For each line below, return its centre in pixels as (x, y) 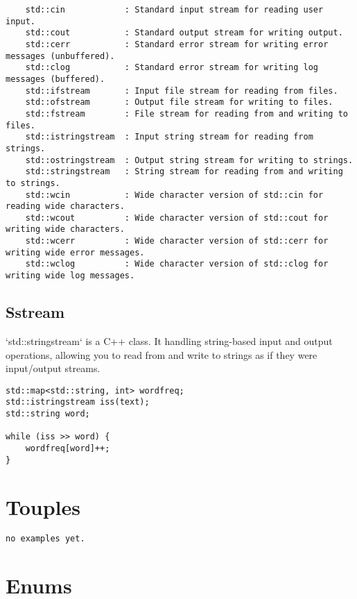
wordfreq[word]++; (68, 449)
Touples (43, 506)
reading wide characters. (65, 206)
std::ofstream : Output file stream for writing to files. (179, 102)
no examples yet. (45, 539)
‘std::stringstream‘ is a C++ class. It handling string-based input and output (169, 340)
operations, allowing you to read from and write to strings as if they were (162, 354)
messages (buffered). (55, 79)
